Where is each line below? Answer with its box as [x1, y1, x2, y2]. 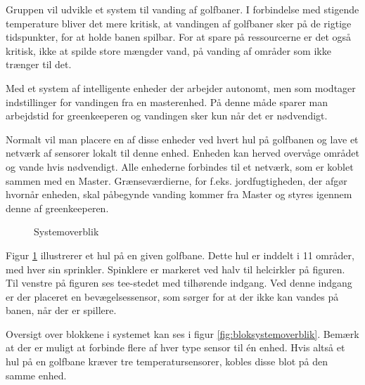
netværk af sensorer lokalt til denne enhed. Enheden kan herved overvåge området [6, 145, 360, 160]
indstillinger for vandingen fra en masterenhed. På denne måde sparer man [6, 94, 328, 109]
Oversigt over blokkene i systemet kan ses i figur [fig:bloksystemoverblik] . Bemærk [6, 326, 359, 341]
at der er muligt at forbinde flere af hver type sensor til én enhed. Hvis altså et [6, 340, 345, 355]
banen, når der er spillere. [6, 303, 117, 318]
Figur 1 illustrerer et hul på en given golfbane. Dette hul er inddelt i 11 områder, [6, 247, 354, 262]
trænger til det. [6, 57, 72, 72]
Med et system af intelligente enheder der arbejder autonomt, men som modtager [6, 80, 356, 95]
